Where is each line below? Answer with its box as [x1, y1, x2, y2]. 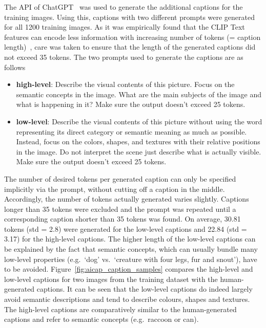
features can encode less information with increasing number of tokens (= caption [4, 31, 261, 42]
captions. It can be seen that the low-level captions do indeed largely [36, 283, 253, 294]
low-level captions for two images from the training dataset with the [4, 273, 218, 284]
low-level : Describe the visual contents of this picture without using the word [16, 116, 262, 126]
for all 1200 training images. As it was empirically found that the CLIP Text [4, 21, 245, 32]
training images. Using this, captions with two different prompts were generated [4, 11, 255, 22]
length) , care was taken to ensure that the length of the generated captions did [4, 41, 256, 52]
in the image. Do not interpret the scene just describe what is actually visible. [16, 146, 261, 157]
